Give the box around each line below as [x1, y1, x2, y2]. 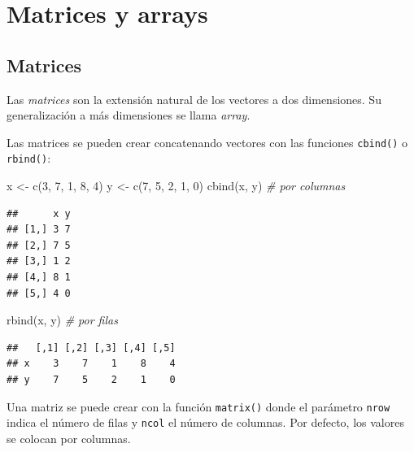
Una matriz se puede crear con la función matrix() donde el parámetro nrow [7, 398, 390, 415]
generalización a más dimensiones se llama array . [7, 106, 251, 124]
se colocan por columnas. [7, 429, 131, 446]
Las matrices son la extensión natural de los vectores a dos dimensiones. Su [7, 90, 381, 107]
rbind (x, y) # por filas [7, 311, 118, 328]
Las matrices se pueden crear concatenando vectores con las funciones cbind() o [7, 133, 408, 150]
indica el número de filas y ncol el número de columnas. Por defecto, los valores [7, 414, 404, 431]
